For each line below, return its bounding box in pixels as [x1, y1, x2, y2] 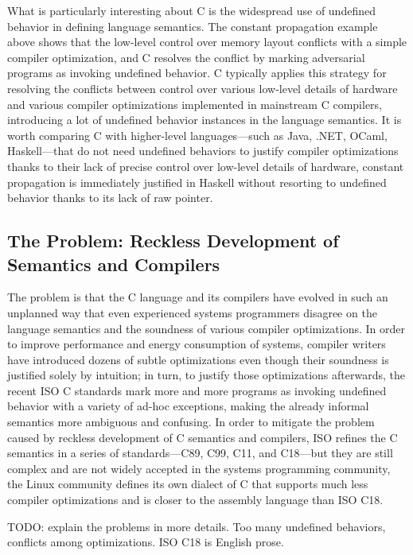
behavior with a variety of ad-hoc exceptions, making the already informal [7, 398, 369, 414]
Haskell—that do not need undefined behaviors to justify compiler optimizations [7, 142, 399, 159]
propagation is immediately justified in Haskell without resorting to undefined [7, 173, 387, 190]
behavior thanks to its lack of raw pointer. [7, 189, 213, 206]
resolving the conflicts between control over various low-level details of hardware [7, 80, 398, 96]
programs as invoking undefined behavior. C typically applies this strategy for [7, 64, 387, 81]
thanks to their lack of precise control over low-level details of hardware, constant [7, 157, 404, 174]
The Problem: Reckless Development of [7, 228, 339, 253]
